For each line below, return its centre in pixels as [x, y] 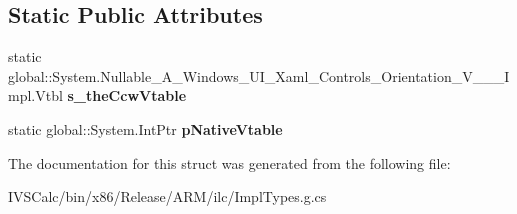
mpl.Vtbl [35, 95]
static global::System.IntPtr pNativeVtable [145, 128]
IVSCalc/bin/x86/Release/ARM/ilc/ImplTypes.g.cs [167, 196]
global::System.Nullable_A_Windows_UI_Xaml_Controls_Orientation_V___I [259, 75]
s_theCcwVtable [127, 95]
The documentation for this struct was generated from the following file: [229, 162]
